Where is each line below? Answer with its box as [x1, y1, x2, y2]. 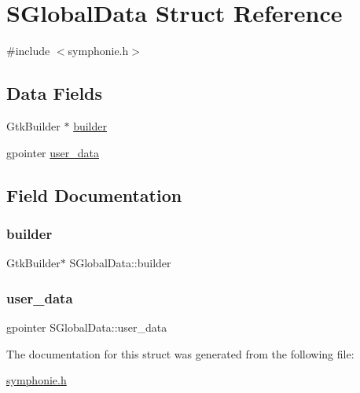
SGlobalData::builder [69, 255, 171, 271]
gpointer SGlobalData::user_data [6, 318, 167, 335]
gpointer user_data [6, 144, 100, 160]
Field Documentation [6, 182, 182, 207]
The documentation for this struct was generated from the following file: [6, 345, 354, 362]
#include [6, 42, 50, 59]
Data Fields [6, 81, 103, 105]
